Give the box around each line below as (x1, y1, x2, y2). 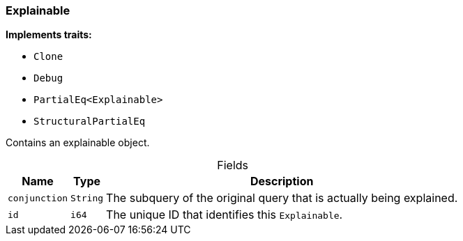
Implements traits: (6, 29, 92, 41)
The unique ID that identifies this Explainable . (106, 208, 343, 222)
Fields (217, 158, 249, 173)
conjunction (8, 192, 68, 203)
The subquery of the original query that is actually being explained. (106, 191, 458, 205)
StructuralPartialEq (33, 116, 146, 127)
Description (250, 174, 314, 189)
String (70, 192, 104, 203)
